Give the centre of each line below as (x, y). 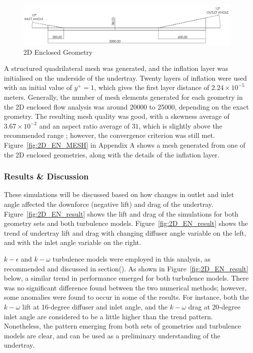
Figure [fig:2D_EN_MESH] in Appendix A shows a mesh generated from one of (125, 144)
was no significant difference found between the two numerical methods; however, (125, 287)
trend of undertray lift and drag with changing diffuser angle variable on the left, (125, 232)
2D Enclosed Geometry (58, 52)
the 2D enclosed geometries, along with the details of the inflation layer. (112, 154)
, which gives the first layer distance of (152, 87)
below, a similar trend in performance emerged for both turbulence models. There (126, 278)
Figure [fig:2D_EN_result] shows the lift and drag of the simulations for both (121, 213)
